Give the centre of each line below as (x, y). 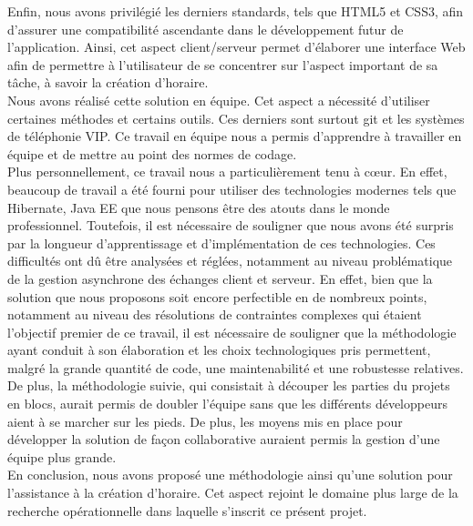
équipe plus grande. (62, 456)
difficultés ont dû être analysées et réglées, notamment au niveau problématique (230, 261)
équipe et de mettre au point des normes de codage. (152, 153)
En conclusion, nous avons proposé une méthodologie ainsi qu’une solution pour (230, 475)
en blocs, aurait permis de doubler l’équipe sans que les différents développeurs (227, 404)
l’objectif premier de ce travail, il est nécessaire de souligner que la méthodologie (232, 332)
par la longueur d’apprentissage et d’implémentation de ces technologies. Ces (221, 243)
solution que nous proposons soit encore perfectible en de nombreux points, (217, 296)
